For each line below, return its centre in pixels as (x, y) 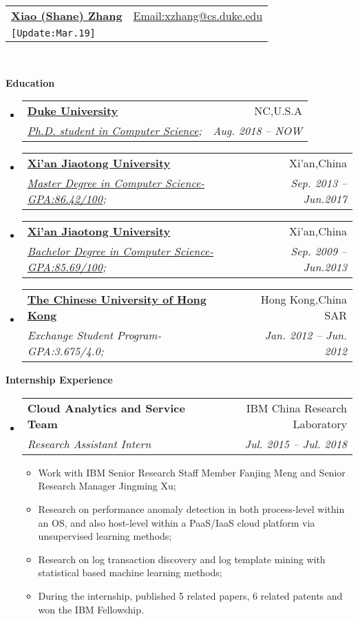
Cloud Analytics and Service (106, 408)
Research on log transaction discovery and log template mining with (182, 559)
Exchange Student (70, 335)
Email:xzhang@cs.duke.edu (198, 15)
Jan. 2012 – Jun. (306, 335)
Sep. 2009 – (319, 251)
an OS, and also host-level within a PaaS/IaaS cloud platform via (177, 522)
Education (30, 82)
